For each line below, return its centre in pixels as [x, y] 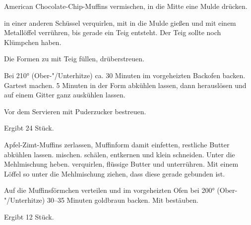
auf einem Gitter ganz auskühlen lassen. [65, 95]
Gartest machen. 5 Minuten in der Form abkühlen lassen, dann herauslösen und [125, 85]
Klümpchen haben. [33, 42]
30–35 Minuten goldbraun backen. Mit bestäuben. [123, 200]
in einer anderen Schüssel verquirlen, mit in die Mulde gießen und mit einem [120, 22]
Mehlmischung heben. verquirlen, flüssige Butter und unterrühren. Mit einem [121, 164]
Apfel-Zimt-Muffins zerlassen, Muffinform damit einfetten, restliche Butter [117, 144]
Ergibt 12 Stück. [29, 216]
